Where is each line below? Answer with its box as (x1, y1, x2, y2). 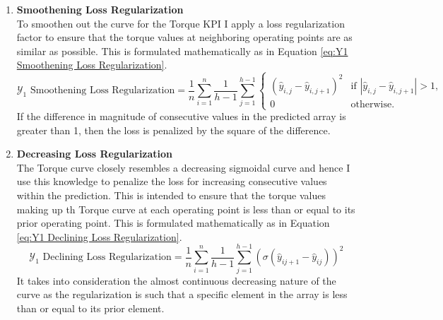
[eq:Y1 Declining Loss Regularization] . (16, 229, 182, 244)
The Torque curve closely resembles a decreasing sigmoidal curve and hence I (16, 160, 350, 174)
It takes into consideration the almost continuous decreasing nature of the (16, 273, 336, 288)
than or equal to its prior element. (16, 300, 165, 315)
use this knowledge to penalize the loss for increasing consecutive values (16, 174, 327, 189)
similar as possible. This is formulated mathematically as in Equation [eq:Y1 (16, 43, 348, 58)
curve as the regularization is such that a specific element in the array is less (16, 287, 348, 302)
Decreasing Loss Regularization (16, 146, 173, 161)
